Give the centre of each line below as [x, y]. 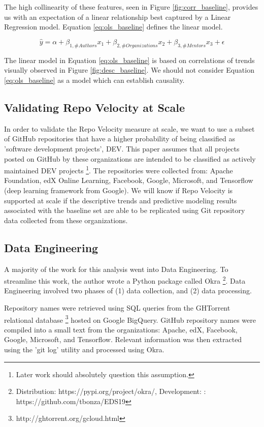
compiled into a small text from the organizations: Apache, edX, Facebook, [121, 329]
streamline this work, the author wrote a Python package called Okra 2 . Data [125, 280]
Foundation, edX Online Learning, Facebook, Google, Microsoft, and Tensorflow [129, 180]
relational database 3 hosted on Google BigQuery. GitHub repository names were [130, 319]
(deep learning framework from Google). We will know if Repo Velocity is [119, 190]
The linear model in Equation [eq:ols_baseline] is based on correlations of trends [129, 60]
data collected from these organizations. [66, 220]
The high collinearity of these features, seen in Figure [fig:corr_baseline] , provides [131, 7]
